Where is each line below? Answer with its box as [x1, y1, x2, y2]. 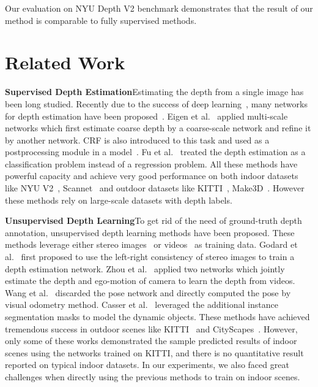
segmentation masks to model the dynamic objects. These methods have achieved [5, 310, 310, 323]
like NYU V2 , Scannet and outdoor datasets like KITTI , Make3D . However [5, 182, 305, 194]
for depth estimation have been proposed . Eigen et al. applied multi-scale [5, 109, 288, 122]
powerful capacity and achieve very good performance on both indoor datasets [5, 169, 298, 182]
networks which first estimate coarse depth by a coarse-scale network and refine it [5, 121, 311, 134]
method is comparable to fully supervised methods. [5, 13, 197, 26]
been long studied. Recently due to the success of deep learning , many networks [5, 97, 308, 110]
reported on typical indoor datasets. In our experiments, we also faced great [5, 358, 289, 371]
